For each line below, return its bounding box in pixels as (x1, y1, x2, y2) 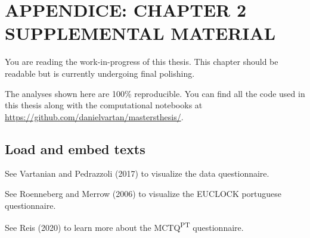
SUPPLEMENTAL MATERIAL (5, 21, 276, 45)
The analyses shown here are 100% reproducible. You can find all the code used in (5, 87, 305, 99)
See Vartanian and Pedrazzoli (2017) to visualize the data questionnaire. (5, 167, 269, 180)
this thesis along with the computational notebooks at (5, 99, 203, 111)
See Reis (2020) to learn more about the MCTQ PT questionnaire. (5, 220, 244, 233)
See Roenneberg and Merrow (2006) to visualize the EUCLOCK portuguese (5, 187, 282, 200)
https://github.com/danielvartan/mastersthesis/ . (5, 110, 184, 123)
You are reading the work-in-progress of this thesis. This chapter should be (5, 55, 278, 68)
